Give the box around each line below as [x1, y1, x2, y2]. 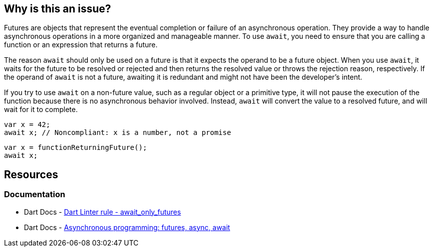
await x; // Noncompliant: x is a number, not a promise [4, 128, 231, 137]
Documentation [4, 189, 65, 200]
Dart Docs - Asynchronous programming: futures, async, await [24, 223, 230, 232]
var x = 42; [4, 121, 50, 129]
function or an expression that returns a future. [4, 40, 158, 49]
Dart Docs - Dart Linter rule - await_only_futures [24, 207, 181, 216]
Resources [4, 168, 58, 181]
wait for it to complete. [4, 105, 78, 114]
